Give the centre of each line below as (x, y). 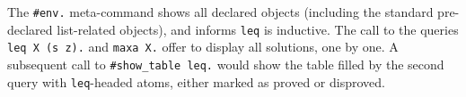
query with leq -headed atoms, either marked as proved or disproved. (196, 81)
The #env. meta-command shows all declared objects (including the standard (220, 12)
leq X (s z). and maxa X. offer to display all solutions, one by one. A (203, 47)
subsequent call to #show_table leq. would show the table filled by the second (226, 64)
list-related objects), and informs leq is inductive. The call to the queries (258, 29)
